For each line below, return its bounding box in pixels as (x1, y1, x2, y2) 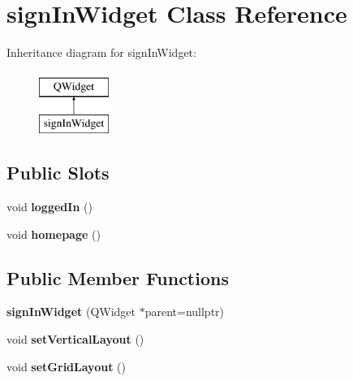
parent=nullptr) (144, 303, 225, 320)
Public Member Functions (6, 265, 229, 290)
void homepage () (6, 225, 101, 242)
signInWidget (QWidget (6, 303, 136, 320)
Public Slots (6, 160, 110, 185)
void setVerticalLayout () (6, 331, 144, 348)
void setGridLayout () (6, 357, 126, 375)
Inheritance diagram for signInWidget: (6, 44, 196, 61)
